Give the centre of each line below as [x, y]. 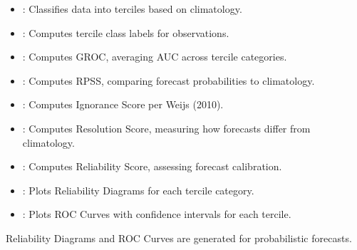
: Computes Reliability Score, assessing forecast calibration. [152, 166]
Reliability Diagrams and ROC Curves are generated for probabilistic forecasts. [179, 238]
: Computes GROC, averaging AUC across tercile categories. [155, 57]
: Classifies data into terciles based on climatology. [132, 9]
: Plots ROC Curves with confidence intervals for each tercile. [157, 214]
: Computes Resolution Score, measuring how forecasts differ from [166, 128]
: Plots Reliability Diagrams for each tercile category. [138, 190]
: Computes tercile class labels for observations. [126, 32]
